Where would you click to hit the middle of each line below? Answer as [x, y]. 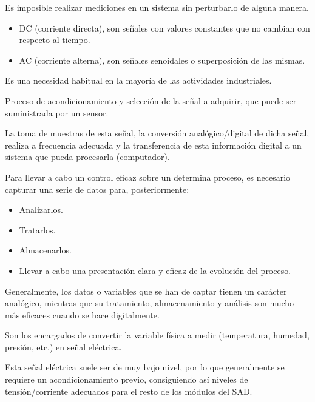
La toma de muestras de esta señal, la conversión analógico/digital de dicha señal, [157, 133]
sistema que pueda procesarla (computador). [87, 157]
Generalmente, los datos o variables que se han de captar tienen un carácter [146, 291]
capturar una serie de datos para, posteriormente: [97, 189]
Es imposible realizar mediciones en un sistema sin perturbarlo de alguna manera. [157, 7]
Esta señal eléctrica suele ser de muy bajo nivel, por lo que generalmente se [145, 367]
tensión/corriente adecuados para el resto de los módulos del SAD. [129, 391]
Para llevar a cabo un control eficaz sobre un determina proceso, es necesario [148, 177]
